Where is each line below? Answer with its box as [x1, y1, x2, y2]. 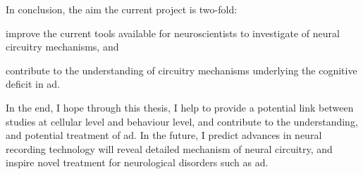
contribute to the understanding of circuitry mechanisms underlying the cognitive [6, 62, 357, 77]
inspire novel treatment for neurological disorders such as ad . [6, 155, 269, 170]
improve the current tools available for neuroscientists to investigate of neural [6, 25, 340, 40]
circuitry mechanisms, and [6, 39, 119, 54]
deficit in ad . [6, 76, 61, 91]
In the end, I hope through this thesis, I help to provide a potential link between [6, 100, 354, 114]
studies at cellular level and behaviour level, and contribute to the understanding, [6, 114, 358, 128]
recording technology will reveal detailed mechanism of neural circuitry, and [6, 141, 333, 156]
